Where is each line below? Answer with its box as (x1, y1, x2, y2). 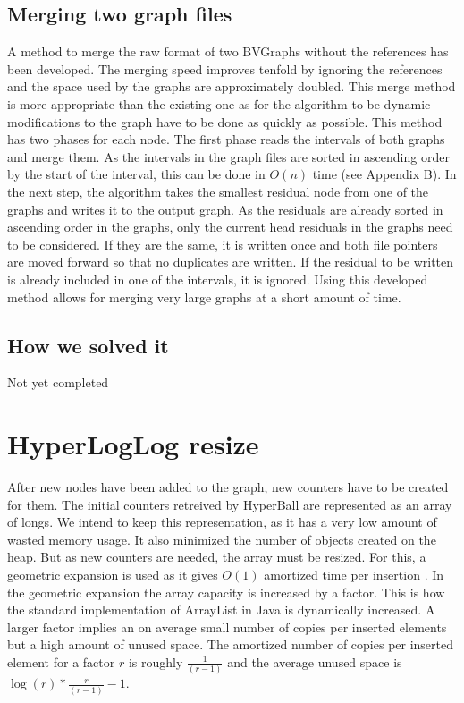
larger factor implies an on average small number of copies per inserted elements (7, 617, 447, 636)
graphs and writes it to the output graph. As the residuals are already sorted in (7, 199, 443, 218)
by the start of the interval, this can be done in (7, 165, 266, 183)
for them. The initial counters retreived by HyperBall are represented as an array (7, 495, 452, 513)
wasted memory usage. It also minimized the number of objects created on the (7, 529, 436, 548)
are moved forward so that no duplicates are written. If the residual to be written (7, 252, 454, 271)
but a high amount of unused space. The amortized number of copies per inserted (7, 635, 454, 654)
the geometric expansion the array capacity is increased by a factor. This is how (7, 582, 445, 601)
